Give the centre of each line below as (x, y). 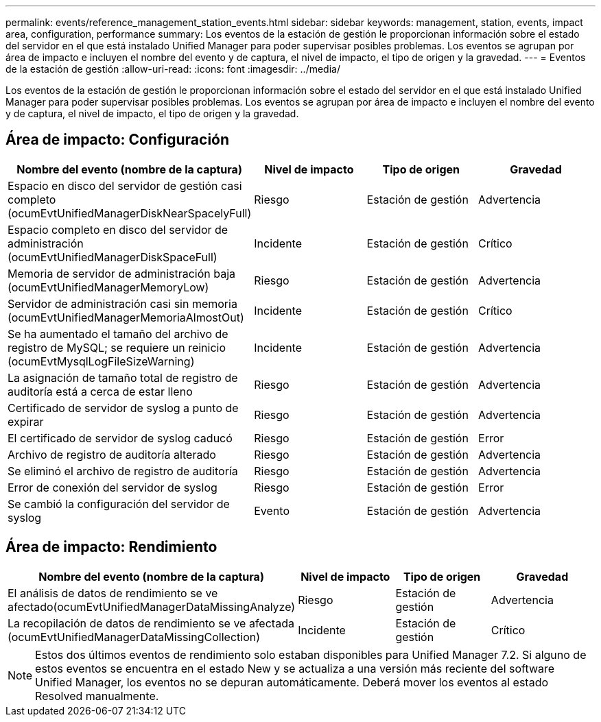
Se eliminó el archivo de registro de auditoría (123, 471)
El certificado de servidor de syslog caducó (120, 438)
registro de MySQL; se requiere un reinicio (117, 347)
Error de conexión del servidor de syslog (113, 487)
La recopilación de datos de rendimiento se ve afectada (151, 623)
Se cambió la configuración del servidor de (119, 504)
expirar (26, 421)
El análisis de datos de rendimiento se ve (113, 593)
